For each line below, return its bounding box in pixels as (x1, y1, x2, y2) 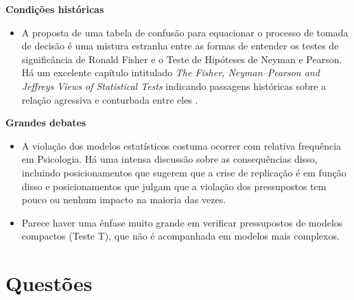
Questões (5, 269, 93, 297)
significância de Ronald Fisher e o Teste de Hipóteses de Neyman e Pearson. (21, 51, 342, 66)
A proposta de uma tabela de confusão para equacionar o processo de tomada (21, 25, 349, 39)
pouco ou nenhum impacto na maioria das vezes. (21, 192, 226, 207)
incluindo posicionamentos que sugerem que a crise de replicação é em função (21, 165, 346, 179)
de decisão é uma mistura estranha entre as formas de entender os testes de (21, 38, 339, 53)
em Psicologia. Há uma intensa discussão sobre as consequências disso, (21, 152, 318, 166)
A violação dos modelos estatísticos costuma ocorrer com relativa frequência (21, 138, 342, 152)
